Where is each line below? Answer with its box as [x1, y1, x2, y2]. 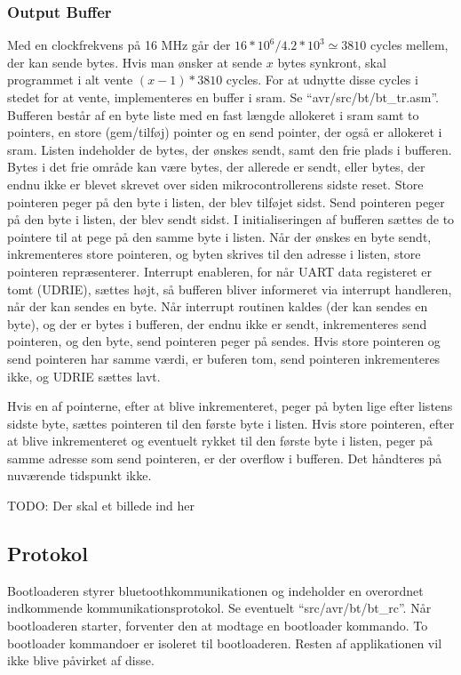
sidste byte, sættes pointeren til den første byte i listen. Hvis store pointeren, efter [7, 414, 455, 432]
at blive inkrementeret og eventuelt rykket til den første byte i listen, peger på [7, 431, 433, 450]
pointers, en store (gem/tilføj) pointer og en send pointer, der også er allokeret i [7, 123, 442, 141]
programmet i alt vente [7, 70, 133, 89]
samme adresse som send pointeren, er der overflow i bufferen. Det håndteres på [7, 448, 442, 467]
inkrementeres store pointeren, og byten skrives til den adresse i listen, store [7, 245, 421, 263]
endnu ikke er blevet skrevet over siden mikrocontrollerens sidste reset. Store [7, 174, 424, 193]
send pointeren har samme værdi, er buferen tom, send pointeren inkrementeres [7, 349, 441, 367]
